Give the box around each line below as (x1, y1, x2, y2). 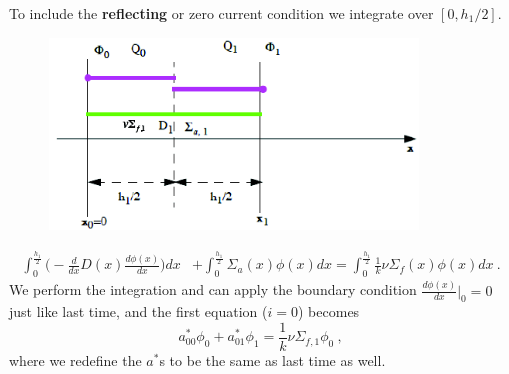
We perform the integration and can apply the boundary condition (9, 279, 417, 300)
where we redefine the (9, 350, 142, 371)
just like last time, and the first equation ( (9, 301, 268, 322)
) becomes (298, 301, 360, 322)
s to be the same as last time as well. (159, 350, 386, 371)
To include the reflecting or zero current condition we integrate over (9, 3, 434, 23)
